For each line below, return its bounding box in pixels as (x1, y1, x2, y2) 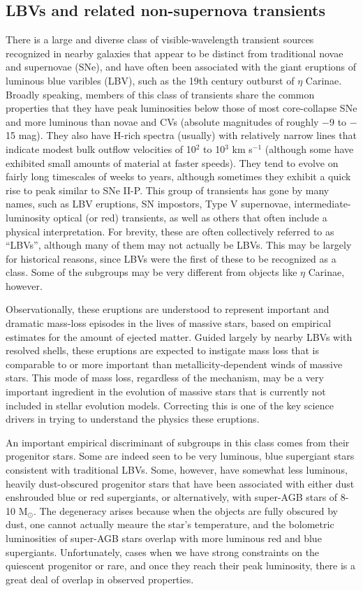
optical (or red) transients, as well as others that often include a (53, 210, 327, 224)
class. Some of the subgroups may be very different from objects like (6, 265, 297, 279)
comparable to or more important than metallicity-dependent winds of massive (6, 356, 343, 371)
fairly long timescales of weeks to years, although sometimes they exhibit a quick (6, 169, 351, 184)
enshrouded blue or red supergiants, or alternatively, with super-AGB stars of (6, 490, 338, 504)
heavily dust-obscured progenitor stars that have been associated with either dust (6, 476, 355, 490)
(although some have (265, 141, 354, 156)
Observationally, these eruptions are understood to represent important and (6, 302, 329, 316)
